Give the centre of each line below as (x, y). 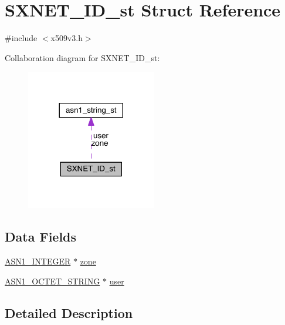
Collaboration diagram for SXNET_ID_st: (82, 57)
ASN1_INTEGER (38, 261)
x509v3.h (67, 38)
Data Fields (41, 237)
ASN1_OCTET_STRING (52, 281)
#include (21, 38)
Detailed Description (69, 312)
